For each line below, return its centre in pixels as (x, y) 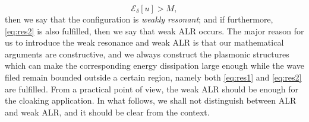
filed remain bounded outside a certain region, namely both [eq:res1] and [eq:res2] (153, 77)
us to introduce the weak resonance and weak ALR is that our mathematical (144, 42)
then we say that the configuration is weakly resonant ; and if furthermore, (139, 19)
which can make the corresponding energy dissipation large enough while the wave (154, 65)
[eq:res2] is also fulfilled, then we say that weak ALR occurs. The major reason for (154, 30)
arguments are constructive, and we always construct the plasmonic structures (147, 54)
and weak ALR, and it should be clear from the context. (107, 112)
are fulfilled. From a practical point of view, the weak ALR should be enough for (152, 89)
